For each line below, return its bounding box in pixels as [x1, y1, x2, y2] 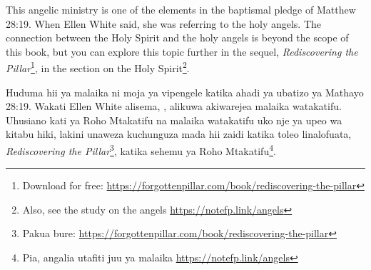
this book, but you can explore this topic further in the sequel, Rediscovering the [6, 44, 358, 59]
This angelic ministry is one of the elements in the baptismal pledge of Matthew [6, 2, 356, 16]
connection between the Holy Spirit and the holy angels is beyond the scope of [6, 30, 349, 45]
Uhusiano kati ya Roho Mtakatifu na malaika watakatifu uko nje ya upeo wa [6, 112, 342, 127]
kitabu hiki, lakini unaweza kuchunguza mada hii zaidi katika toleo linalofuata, [6, 126, 352, 141]
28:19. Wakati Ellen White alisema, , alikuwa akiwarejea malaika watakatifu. [6, 99, 342, 114]
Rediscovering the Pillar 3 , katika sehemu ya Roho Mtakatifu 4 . [6, 141, 276, 158]
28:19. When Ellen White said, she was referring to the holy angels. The [6, 16, 322, 31]
